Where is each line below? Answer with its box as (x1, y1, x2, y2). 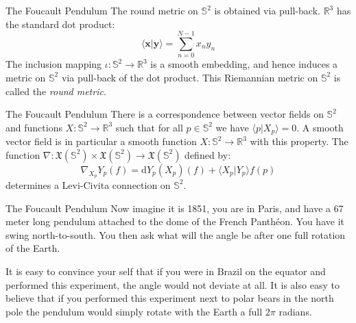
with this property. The (250, 134, 348, 148)
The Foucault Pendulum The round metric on (5, 3, 198, 17)
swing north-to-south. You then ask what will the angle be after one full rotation (5, 227, 346, 242)
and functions (5, 120, 62, 134)
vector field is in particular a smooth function (5, 134, 197, 148)
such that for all (115, 120, 183, 134)
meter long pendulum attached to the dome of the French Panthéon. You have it (5, 214, 344, 229)
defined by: (185, 147, 231, 161)
